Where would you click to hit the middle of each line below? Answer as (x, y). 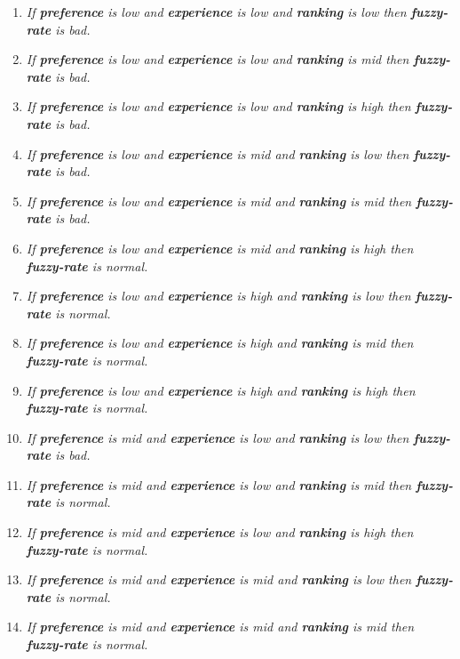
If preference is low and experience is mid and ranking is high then (220, 248)
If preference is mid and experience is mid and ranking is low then (219, 579)
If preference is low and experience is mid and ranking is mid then (219, 201)
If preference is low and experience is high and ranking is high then (221, 390)
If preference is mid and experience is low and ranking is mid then (219, 484)
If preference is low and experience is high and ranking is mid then (220, 343)
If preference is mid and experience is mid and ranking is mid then (220, 627)
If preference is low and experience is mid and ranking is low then (218, 153)
